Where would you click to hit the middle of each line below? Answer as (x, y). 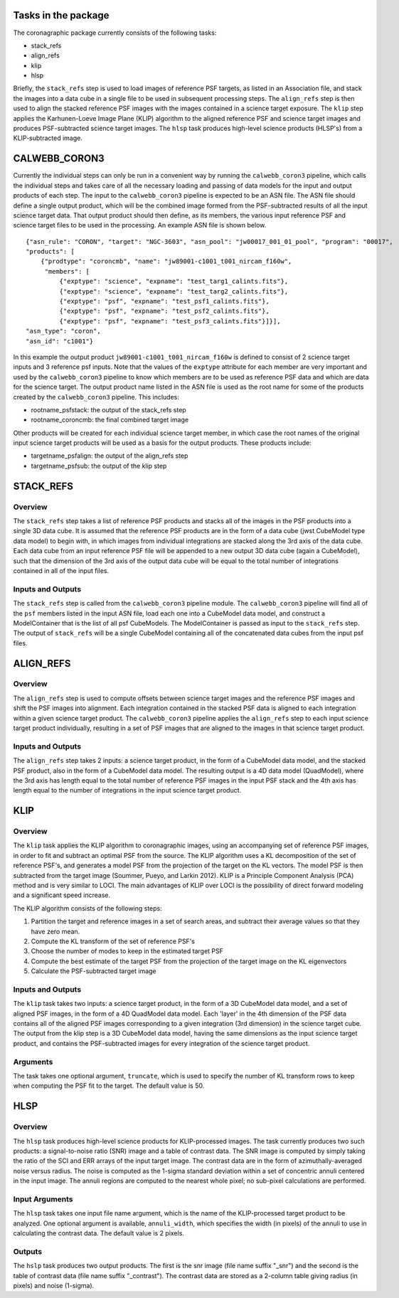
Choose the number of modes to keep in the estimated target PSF (127, 951)
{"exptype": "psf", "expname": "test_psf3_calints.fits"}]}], (170, 321)
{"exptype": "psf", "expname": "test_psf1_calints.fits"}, (164, 301)
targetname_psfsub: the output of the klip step (99, 466)
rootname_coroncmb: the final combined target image (110, 420)
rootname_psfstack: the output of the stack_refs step (108, 409)
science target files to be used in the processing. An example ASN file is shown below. (140, 225)
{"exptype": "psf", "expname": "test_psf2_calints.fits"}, (164, 311)
